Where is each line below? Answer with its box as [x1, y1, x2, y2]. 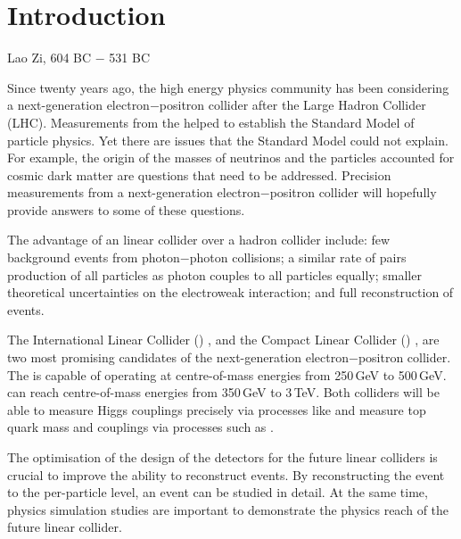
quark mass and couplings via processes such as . [7, 418, 274, 436]
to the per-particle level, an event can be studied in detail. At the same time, [7, 483, 428, 502]
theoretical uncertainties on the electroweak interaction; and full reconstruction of [7, 283, 454, 302]
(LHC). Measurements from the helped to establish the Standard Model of [7, 112, 415, 131]
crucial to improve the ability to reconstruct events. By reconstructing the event [7, 465, 445, 484]
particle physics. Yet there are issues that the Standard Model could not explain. [7, 130, 449, 149]
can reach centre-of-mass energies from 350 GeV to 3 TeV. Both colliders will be [7, 383, 440, 402]
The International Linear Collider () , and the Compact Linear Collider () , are [7, 330, 440, 349]
